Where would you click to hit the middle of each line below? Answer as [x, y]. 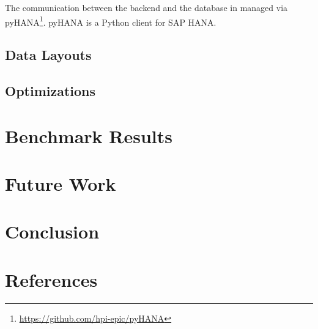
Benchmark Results [89, 135]
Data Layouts [48, 55]
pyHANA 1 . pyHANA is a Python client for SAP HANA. [111, 21]
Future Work [61, 183]
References [51, 279]
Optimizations [50, 91]
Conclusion [52, 231]
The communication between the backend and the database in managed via [146, 7]
